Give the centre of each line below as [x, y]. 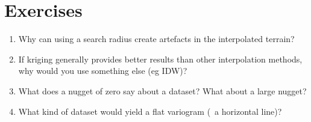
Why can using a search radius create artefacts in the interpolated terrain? [156, 39]
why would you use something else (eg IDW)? [103, 71]
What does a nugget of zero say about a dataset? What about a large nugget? [162, 90]
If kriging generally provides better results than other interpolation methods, [160, 59]
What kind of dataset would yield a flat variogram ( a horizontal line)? [150, 111]
